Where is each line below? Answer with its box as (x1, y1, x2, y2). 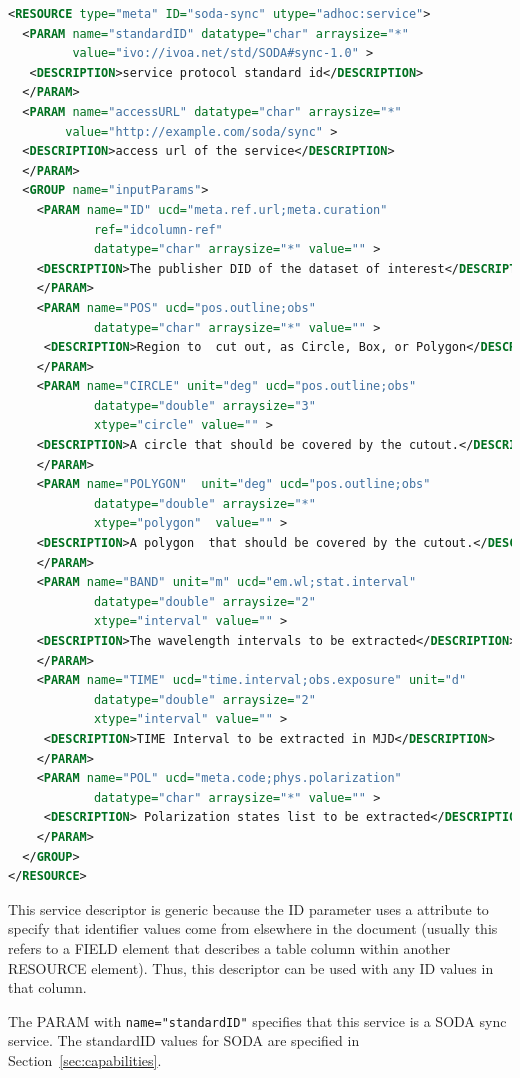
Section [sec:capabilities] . (8, 1049, 162, 1070)
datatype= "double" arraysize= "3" (93, 398, 316, 413)
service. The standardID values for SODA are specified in (8, 1030, 360, 1051)
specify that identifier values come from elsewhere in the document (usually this (8, 918, 498, 939)
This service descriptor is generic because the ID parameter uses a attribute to (8, 898, 489, 919)
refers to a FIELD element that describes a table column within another (8, 937, 451, 958)
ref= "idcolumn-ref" (93, 222, 223, 237)
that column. (8, 977, 87, 998)
